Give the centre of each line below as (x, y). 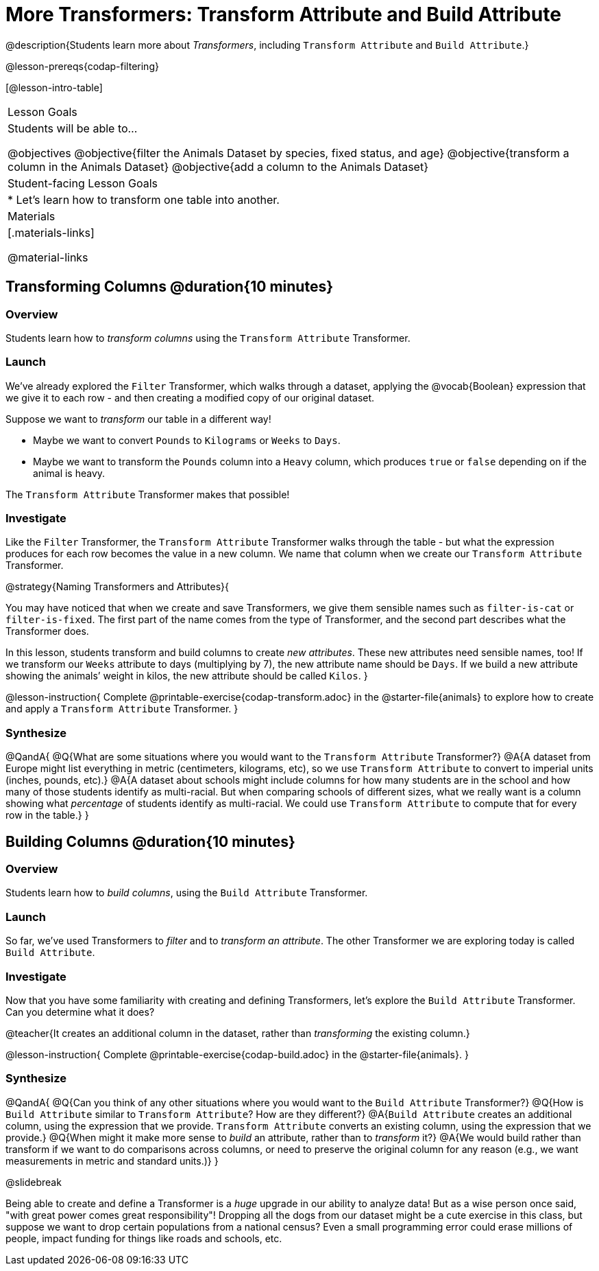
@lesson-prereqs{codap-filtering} (82, 66)
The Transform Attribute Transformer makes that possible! (148, 494)
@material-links (48, 257)
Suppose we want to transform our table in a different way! (138, 419)
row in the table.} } (47, 815)
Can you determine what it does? (80, 1012)
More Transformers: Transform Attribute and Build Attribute (283, 14)
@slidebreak (34, 1182)
